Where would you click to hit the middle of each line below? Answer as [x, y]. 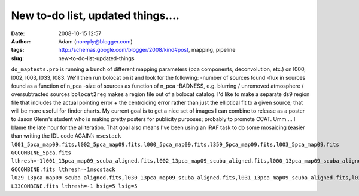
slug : [17, 58]
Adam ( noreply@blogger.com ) [95, 41]
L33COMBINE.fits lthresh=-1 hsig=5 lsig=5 [74, 186]
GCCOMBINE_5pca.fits [41, 153]
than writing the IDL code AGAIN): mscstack [66, 136]
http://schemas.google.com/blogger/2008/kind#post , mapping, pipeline [147, 50]
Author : [21, 41]
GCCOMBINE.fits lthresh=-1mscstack [63, 169]
